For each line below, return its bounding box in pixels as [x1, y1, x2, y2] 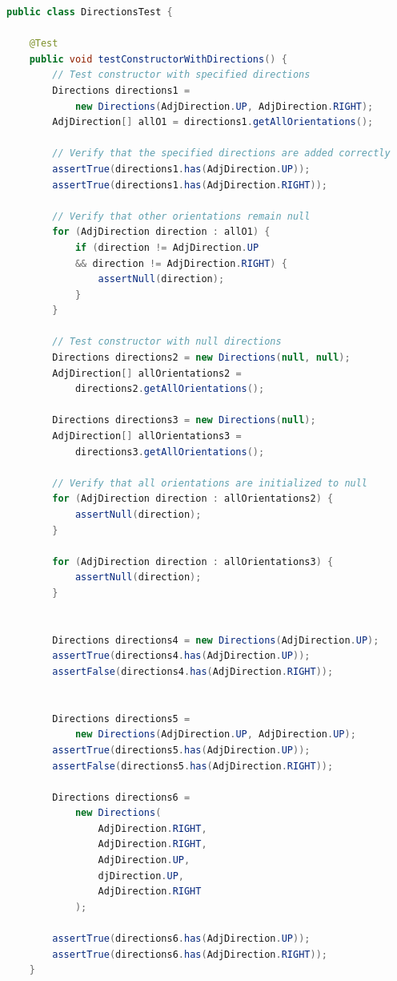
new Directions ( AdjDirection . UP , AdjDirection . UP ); [74, 729, 356, 741]
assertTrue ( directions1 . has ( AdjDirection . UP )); [52, 163, 311, 175]
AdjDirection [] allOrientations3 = [52, 430, 242, 442]
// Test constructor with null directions [52, 336, 282, 348]
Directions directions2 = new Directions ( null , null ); [52, 352, 351, 364]
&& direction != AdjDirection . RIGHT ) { [74, 257, 287, 269]
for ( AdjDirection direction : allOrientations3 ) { [52, 555, 334, 567]
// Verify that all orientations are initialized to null [52, 477, 368, 489]
